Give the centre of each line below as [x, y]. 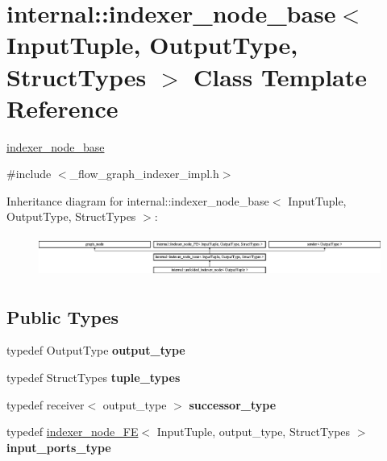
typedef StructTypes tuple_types [94, 377]
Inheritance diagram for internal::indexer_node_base [138, 200]
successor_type [233, 404]
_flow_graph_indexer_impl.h [144, 174]
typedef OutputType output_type [96, 350]
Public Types [63, 316]
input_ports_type [59, 447]
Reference [62, 108]
